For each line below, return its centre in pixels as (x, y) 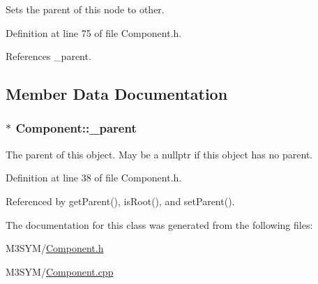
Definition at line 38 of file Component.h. (94, 178)
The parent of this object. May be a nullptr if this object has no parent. (159, 154)
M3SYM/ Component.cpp (60, 271)
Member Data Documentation (117, 94)
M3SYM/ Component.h (55, 248)
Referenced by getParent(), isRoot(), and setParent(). (120, 201)
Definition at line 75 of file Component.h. (94, 32)
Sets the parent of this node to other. (85, 9)
